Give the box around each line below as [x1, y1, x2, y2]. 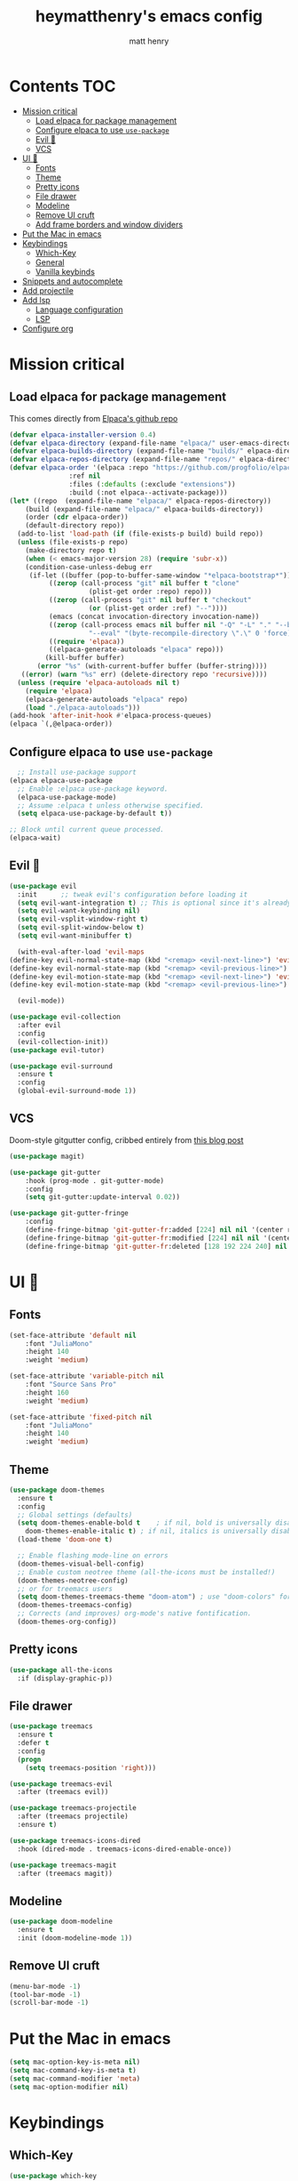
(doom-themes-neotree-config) [17, 1576, 129, 1585]
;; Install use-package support [17, 768, 137, 777]
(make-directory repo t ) [25, 545, 117, 555]
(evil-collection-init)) [17, 1037, 109, 1046]
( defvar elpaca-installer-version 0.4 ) [9, 430, 157, 439]
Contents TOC [9, 76, 116, 96]
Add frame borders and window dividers [35, 219, 184, 229]
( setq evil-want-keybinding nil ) [17, 906, 141, 915]
